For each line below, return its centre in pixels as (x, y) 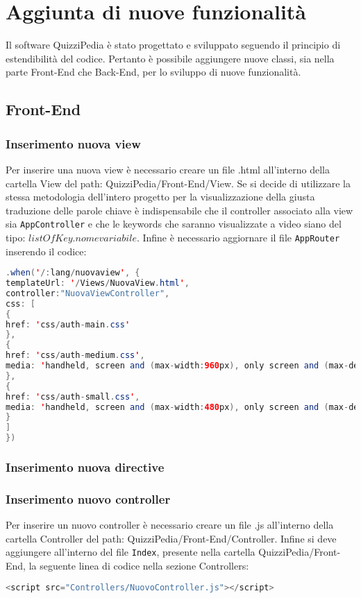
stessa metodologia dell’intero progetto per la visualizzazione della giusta (160, 197)
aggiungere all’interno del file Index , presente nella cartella (131, 552)
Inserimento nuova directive (85, 467)
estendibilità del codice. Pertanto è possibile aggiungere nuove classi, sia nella (170, 58)
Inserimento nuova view (73, 143)
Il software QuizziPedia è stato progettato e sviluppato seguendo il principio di (173, 45)
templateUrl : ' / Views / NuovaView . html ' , (98, 283)
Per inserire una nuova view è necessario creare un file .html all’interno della (168, 169)
